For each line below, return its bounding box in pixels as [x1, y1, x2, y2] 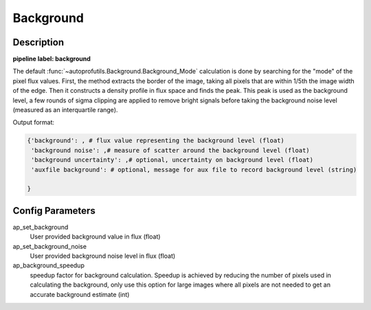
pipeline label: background [12, 55, 91, 63]
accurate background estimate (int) [30, 290, 130, 298]
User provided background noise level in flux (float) [30, 252, 176, 261]
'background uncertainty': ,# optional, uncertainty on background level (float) [31, 156, 314, 164]
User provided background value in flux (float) [30, 232, 161, 241]
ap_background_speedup [12, 261, 85, 269]
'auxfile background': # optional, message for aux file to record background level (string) [31, 166, 357, 173]
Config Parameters [12, 205, 95, 217]
